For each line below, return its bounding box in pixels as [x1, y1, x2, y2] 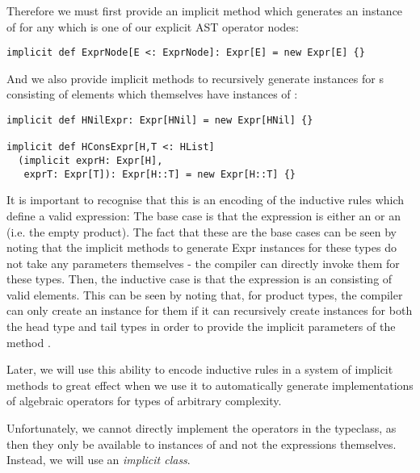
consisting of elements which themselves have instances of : [6, 86, 298, 103]
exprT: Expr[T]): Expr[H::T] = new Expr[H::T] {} [23, 168, 296, 180]
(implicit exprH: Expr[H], [18, 155, 163, 166]
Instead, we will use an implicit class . [6, 451, 191, 468]
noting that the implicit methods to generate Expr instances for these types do [6, 239, 397, 256]
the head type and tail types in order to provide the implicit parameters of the [6, 318, 396, 335]
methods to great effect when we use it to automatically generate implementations [6, 376, 414, 393]
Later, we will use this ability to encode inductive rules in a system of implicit [6, 361, 393, 378]
